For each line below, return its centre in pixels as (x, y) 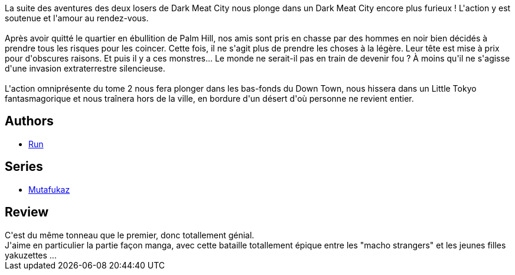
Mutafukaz (49, 189)
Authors (29, 121)
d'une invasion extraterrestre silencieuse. (85, 68)
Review (27, 212)
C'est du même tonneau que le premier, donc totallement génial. (130, 235)
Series (24, 167)
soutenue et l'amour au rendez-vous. (77, 18)
